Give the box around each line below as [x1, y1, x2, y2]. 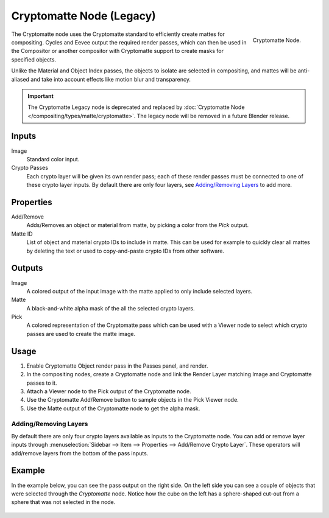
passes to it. [26, 379, 57, 387]
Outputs [11, 263, 43, 273]
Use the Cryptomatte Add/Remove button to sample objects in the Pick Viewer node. [26, 396, 239, 404]
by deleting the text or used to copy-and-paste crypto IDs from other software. [26, 247, 225, 254]
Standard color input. [26, 155, 80, 163]
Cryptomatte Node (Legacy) [11, 9, 157, 23]
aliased [11, 75, 30, 83]
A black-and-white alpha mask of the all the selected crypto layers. [26, 304, 195, 312]
